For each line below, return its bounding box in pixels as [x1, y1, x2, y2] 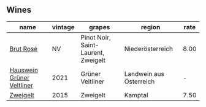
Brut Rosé [9, 44, 38, 53]
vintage [51, 22, 75, 31]
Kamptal [124, 91, 148, 99]
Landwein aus [124, 69, 164, 78]
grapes [88, 22, 110, 31]
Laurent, [80, 48, 105, 57]
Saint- [80, 41, 99, 49]
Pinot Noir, [80, 33, 112, 41]
